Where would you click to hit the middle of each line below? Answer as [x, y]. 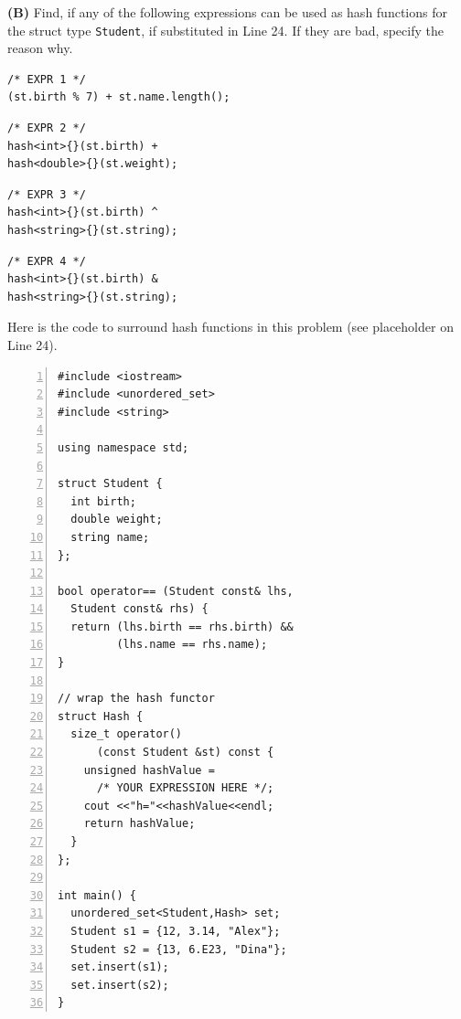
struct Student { [110, 484]
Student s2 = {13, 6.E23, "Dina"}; [179, 949]
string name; [110, 537]
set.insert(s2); [120, 985]
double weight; [117, 520]
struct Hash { [101, 716]
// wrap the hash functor [136, 699]
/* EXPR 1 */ [47, 79]
